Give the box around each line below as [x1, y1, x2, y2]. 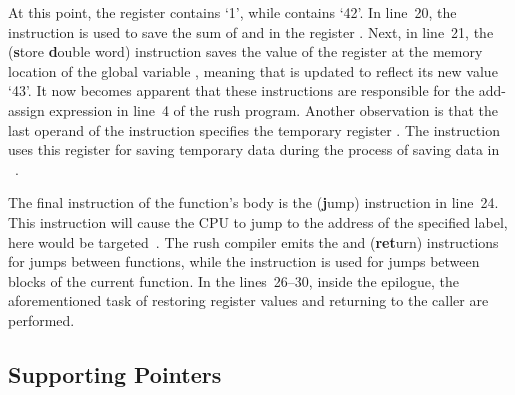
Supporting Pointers [8, 358, 222, 389]
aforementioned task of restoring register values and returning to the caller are [8, 290, 489, 311]
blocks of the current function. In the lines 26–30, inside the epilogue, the [8, 270, 460, 291]
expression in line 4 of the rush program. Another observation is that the [49, 99, 499, 120]
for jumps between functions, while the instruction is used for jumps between [8, 251, 480, 272]
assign [8, 99, 45, 120]
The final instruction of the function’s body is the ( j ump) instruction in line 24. [8, 192, 499, 213]
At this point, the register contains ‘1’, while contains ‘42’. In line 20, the [8, 2, 457, 22]
